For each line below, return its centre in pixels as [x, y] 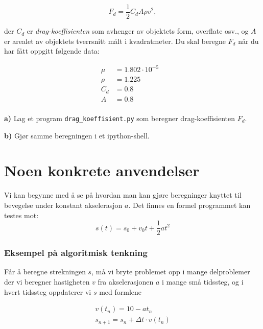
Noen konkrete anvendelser [102, 170]
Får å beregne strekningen [45, 272]
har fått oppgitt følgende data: [52, 51]
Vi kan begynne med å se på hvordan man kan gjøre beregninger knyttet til [123, 195]
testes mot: [21, 215]
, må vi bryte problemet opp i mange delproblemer [171, 272]
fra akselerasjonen [126, 281]
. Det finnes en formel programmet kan [189, 205]
